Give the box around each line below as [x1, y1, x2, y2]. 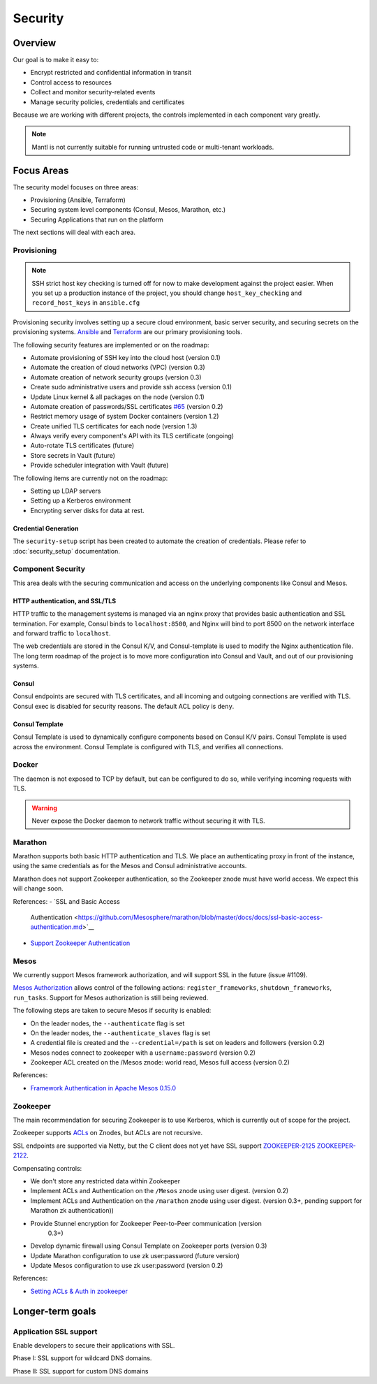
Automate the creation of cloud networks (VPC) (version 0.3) [30, 363, 205, 372]
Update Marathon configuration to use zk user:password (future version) [30, 1251, 240, 1260]
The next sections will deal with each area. [13, 228, 136, 237]
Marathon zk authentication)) [30, 1206, 114, 1215]
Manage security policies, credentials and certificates [30, 98, 185, 106]
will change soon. [13, 884, 64, 893]
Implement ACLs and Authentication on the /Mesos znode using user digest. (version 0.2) [30, 1187, 289, 1195]
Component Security [13, 564, 86, 574]
